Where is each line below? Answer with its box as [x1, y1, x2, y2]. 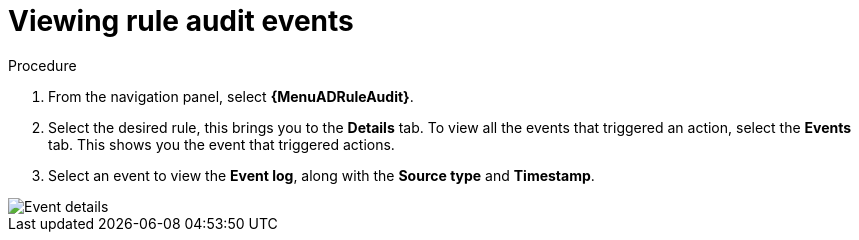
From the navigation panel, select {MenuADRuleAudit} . [48, 87, 414, 105]
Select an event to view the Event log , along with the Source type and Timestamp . [48, 166, 595, 184]
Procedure [8, 56, 77, 74]
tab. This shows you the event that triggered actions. [48, 135, 395, 153]
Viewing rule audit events [8, 4, 354, 38]
